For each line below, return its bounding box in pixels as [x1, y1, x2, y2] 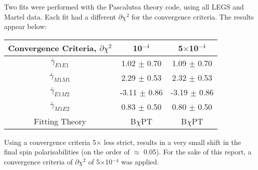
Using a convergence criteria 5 [4, 136, 96, 147]
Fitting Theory [34, 115, 86, 127]
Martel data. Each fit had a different [4, 11, 116, 22]
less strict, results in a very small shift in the [104, 136, 241, 147]
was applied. [121, 156, 159, 166]
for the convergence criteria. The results [131, 11, 254, 22]
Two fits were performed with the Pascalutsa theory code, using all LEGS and [4, 2, 244, 12]
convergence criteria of [4, 156, 73, 166]
